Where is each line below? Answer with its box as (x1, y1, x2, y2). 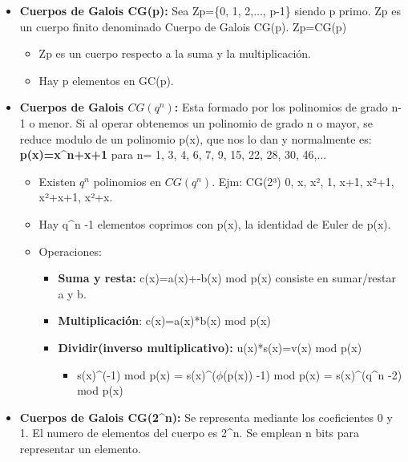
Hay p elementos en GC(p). (38, 71, 174, 88)
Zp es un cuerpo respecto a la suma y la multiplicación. (38, 45, 311, 62)
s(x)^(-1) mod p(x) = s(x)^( (77, 366, 216, 383)
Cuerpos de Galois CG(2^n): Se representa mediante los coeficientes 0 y (19, 408, 393, 425)
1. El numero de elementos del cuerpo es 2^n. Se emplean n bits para (19, 424, 360, 441)
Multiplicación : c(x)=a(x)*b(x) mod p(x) (58, 312, 271, 329)
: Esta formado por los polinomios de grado (174, 99, 388, 115)
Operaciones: (38, 242, 102, 259)
